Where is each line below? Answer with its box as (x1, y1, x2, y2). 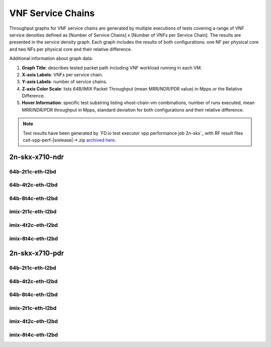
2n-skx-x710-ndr (9, 152, 64, 161)
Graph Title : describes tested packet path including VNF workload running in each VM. (22, 64, 202, 70)
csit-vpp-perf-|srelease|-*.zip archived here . (23, 137, 116, 143)
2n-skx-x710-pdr (9, 249, 64, 257)
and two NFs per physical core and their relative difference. (9, 46, 132, 52)
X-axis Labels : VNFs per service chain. (22, 71, 103, 77)
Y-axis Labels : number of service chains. (22, 78, 107, 85)
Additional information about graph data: (9, 55, 93, 61)
